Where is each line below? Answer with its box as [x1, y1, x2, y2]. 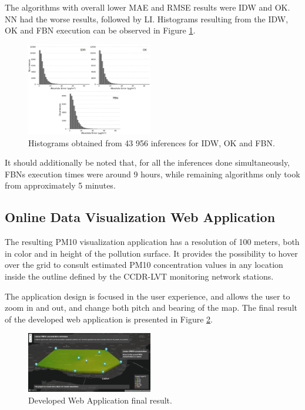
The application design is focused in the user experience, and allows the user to [5, 290, 290, 302]
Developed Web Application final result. [28, 394, 172, 406]
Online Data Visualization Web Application [5, 208, 276, 226]
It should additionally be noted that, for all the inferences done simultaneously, [5, 156, 290, 169]
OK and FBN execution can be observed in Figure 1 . [5, 24, 196, 36]
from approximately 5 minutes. [5, 179, 116, 191]
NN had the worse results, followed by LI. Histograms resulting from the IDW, [5, 12, 289, 25]
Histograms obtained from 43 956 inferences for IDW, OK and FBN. [28, 136, 275, 149]
